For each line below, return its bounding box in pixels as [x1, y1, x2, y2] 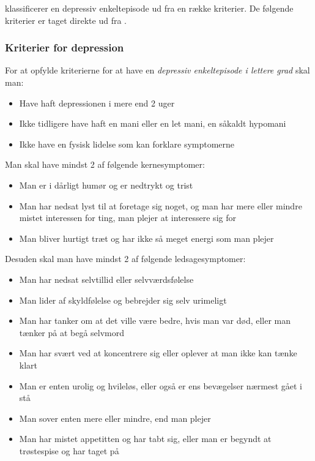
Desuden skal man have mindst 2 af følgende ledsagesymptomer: [5, 252, 246, 265]
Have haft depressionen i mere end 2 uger [19, 96, 175, 109]
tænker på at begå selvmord [19, 326, 125, 339]
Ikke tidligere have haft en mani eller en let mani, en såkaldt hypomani [19, 117, 286, 130]
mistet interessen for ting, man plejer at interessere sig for [19, 211, 236, 224]
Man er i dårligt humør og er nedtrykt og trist [19, 178, 193, 191]
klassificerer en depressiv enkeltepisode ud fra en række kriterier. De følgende [5, 2, 294, 14]
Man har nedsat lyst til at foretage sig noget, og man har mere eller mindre [19, 199, 302, 212]
